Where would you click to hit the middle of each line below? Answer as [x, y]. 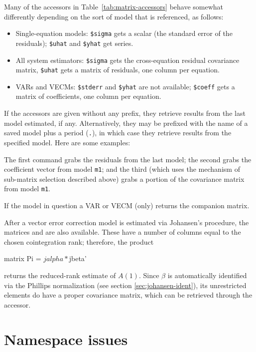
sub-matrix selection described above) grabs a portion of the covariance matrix [124, 178]
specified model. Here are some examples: [67, 142]
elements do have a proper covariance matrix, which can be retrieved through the [128, 295]
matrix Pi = [23, 258]
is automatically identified [207, 275]
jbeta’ [78, 258]
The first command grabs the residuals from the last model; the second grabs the [128, 159]
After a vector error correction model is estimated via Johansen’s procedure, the [127, 222]
